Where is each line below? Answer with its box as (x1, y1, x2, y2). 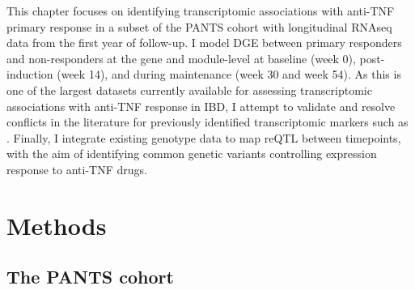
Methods (6, 208, 107, 241)
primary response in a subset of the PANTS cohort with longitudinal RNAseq (6, 18, 392, 35)
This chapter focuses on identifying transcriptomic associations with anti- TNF (6, 2, 395, 19)
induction (6, 66, 53, 83)
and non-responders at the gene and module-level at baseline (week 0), (6, 49, 356, 66)
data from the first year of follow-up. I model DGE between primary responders (6, 34, 402, 51)
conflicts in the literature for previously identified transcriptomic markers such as (6, 113, 409, 130)
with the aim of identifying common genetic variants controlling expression (6, 145, 377, 162)
